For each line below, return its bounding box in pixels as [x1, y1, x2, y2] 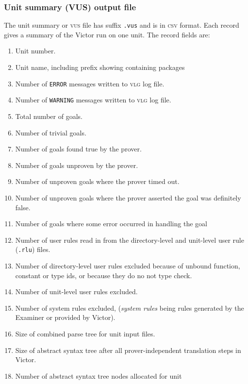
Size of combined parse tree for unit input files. [15, 328, 155, 338]
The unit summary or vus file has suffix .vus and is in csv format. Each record [4, 20, 239, 30]
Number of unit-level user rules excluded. [15, 286, 138, 297]
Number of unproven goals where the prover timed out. [15, 176, 180, 186]
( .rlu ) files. [15, 244, 50, 254]
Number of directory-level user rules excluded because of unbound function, [15, 260, 240, 270]
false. [15, 202, 31, 212]
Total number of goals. [15, 111, 83, 121]
